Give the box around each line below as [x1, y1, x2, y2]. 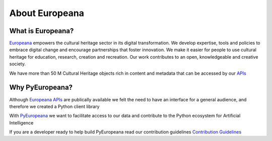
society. [9, 61, 26, 67]
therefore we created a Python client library [9, 103, 100, 109]
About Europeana [9, 8, 84, 19]
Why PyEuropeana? [9, 83, 73, 92]
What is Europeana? [9, 27, 74, 35]
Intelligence [9, 119, 34, 125]
